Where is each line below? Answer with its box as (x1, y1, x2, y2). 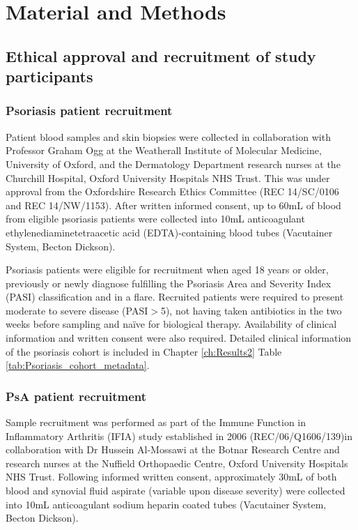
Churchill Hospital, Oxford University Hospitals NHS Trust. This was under (6, 170, 330, 185)
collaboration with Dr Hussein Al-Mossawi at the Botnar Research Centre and (6, 442, 340, 457)
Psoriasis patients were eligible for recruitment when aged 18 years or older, (6, 262, 329, 277)
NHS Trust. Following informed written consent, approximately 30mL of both (6, 469, 337, 484)
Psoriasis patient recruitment (6, 102, 173, 119)
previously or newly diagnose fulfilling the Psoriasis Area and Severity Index (6, 275, 332, 290)
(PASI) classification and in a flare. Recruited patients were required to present (6, 289, 344, 304)
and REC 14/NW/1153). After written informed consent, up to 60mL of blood (6, 197, 341, 212)
